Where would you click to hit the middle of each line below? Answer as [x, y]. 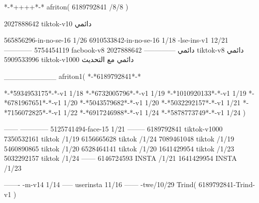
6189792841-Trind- [227, 184]
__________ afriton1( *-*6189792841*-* [72, 76]
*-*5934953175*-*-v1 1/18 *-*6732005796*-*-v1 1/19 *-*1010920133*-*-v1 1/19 [125, 93]
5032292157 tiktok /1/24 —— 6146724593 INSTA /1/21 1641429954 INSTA [121, 158]
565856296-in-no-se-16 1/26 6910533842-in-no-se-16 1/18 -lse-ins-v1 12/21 [116, 40]
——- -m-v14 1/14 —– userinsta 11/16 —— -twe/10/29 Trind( [100, 184]
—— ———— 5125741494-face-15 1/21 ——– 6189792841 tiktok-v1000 [113, 129]
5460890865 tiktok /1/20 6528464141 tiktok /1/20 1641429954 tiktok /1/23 [119, 148]
